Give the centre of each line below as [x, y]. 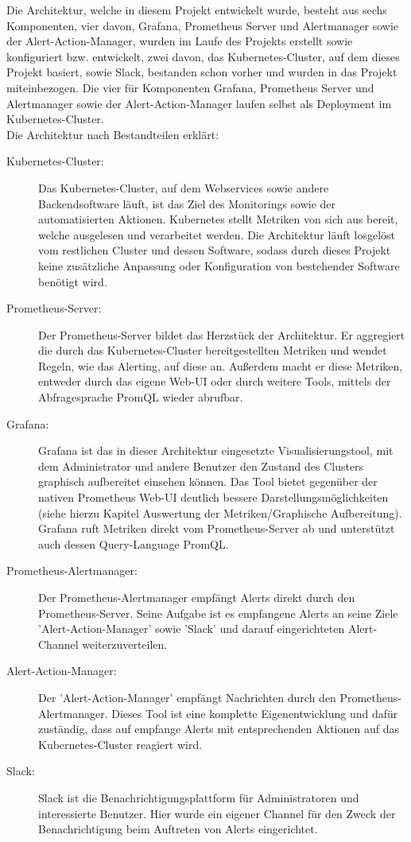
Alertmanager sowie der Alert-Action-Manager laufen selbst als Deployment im [199, 103]
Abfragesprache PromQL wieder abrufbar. [141, 397]
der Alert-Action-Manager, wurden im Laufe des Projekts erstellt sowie [180, 41]
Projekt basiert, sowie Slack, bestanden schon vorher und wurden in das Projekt [202, 72]
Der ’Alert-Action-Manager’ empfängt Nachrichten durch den [187, 697]
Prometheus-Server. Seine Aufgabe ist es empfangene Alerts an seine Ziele [218, 613]
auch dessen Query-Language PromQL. [134, 543]
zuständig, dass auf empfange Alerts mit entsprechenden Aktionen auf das [219, 729]
